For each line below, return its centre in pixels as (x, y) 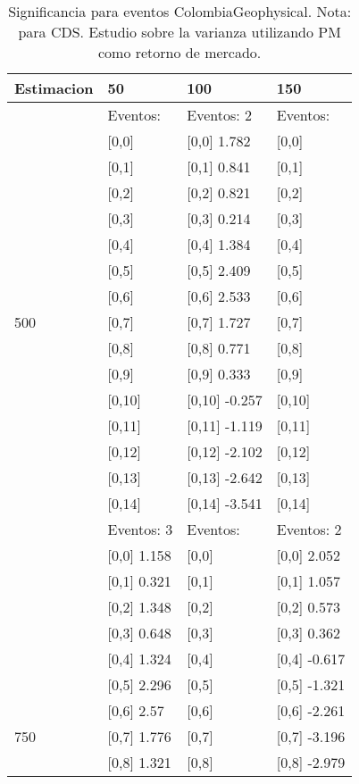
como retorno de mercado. (179, 52)
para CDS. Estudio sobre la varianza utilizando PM (179, 32)
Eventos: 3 (140, 529)
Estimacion (54, 88)
